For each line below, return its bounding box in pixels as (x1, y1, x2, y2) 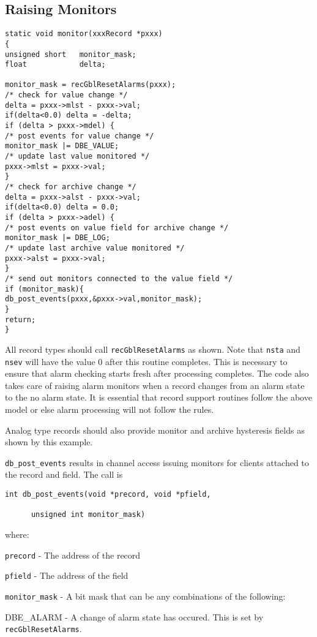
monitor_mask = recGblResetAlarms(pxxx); (5, 80, 176, 89)
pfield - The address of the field (5, 569, 129, 582)
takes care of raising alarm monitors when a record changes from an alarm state (5, 379, 305, 391)
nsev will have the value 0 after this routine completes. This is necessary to (5, 355, 288, 367)
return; (5, 315, 36, 324)
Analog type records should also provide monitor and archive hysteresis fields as (5, 423, 305, 436)
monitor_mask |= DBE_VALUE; (5, 141, 119, 151)
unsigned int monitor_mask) (31, 510, 146, 519)
